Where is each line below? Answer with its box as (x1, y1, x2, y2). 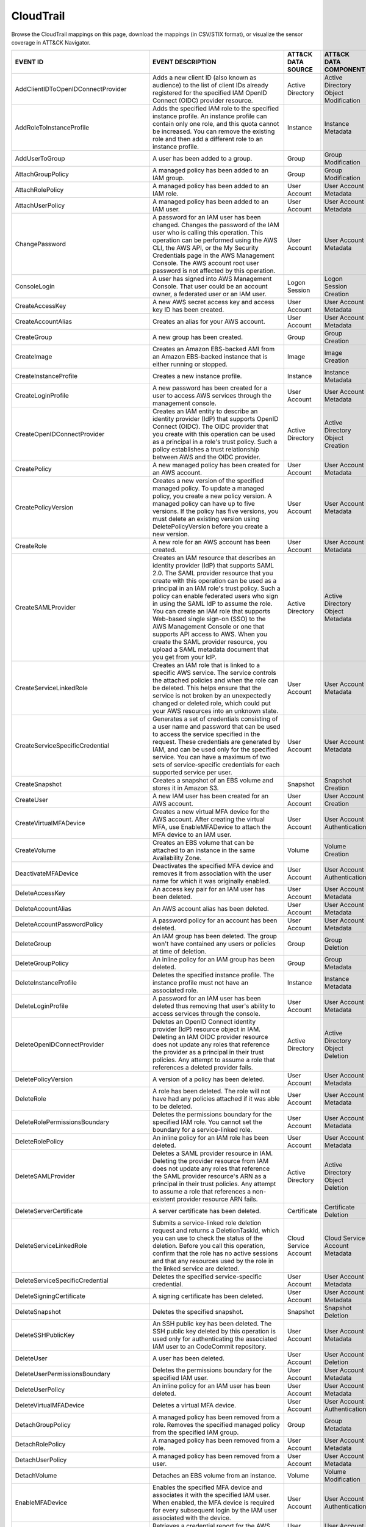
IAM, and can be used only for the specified (152, 745, 279, 754)
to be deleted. (152, 1102, 193, 1111)
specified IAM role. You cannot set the (152, 1118, 262, 1126)
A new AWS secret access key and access (152, 298, 274, 307)
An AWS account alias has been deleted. (152, 905, 270, 913)
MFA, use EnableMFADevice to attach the (152, 823, 271, 831)
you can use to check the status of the (152, 1234, 264, 1242)
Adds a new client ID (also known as (152, 73, 257, 82)
